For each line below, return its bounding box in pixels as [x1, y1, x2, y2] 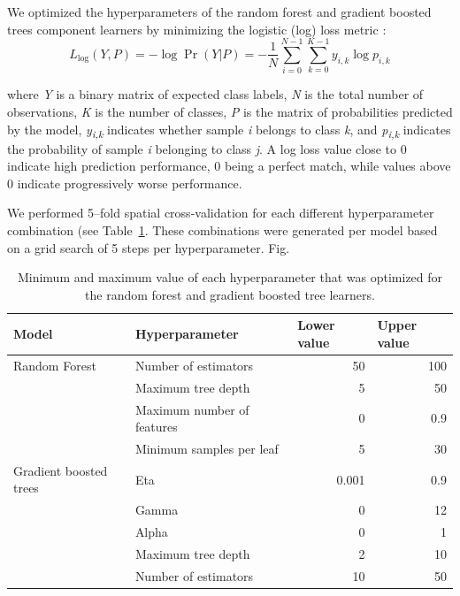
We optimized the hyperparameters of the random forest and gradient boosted [7, 3, 432, 20]
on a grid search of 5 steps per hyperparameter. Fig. [7, 238, 290, 256]
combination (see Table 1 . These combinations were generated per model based [7, 221, 438, 239]
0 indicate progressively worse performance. [7, 173, 242, 192]
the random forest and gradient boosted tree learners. [85, 285, 375, 303]
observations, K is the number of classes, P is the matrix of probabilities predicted [7, 102, 453, 120]
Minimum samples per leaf [134, 439, 279, 457]
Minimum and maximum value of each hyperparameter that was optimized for [17, 268, 443, 287]
